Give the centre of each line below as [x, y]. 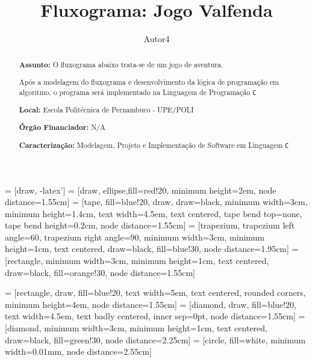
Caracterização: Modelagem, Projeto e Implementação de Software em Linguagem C [154, 145]
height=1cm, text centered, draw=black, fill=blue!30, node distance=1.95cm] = [152, 249]
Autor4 [157, 39]
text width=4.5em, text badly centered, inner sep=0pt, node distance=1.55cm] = [155, 316]
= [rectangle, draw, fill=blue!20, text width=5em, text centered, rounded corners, [155, 293]
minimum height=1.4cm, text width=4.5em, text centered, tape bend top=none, [154, 213]
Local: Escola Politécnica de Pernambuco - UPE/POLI [106, 109]
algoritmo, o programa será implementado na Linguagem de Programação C [138, 92]
